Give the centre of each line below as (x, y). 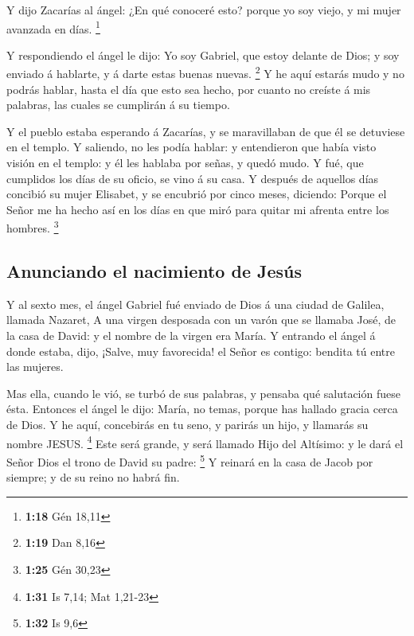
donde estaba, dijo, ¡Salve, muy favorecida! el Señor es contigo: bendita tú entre (201, 351)
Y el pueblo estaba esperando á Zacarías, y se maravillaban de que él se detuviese (206, 131)
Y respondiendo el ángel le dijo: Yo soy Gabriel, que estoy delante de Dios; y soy (203, 55)
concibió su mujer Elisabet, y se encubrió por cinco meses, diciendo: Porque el (197, 194)
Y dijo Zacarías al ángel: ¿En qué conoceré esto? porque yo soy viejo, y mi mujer (204, 10)
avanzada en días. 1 (53, 27)
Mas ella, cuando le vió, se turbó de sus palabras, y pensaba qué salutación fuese (203, 393)
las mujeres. (35, 367)
